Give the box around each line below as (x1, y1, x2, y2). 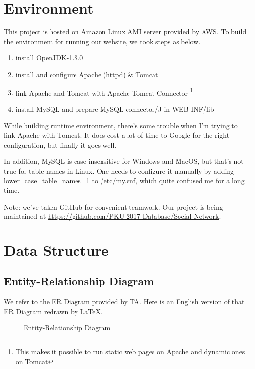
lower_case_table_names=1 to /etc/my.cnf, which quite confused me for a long (4, 175, 245, 185)
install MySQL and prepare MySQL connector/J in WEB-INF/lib (15, 104, 214, 114)
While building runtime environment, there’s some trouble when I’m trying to (4, 120, 238, 131)
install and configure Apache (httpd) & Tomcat (15, 69, 158, 79)
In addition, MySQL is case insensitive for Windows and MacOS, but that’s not (4, 156, 244, 166)
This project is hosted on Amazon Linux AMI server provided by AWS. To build (4, 26, 247, 37)
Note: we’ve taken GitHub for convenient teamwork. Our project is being (4, 201, 223, 211)
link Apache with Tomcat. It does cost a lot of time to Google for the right (4, 130, 229, 140)
